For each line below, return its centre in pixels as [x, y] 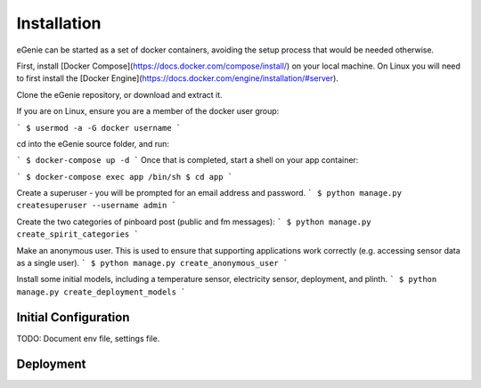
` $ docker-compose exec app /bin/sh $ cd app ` [125, 177]
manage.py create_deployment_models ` [101, 292]
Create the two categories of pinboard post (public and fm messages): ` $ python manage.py [194, 222]
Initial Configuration [73, 317]
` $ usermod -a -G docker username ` [99, 128]
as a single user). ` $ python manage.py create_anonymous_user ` [152, 263]
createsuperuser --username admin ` [97, 206]
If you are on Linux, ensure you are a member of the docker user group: [148, 111]
